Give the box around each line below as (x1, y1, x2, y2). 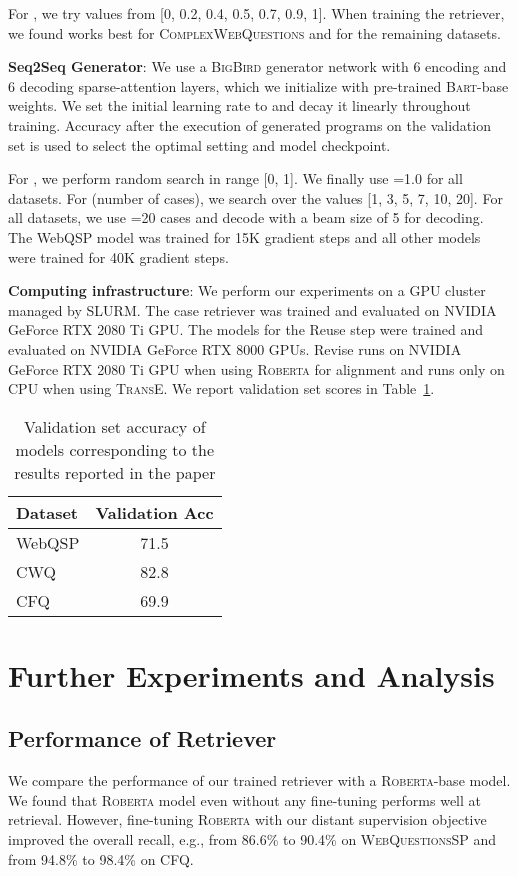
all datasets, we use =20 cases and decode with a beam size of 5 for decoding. (8, 207, 484, 228)
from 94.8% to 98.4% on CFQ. (8, 848, 194, 869)
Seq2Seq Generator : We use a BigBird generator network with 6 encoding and (8, 56, 507, 77)
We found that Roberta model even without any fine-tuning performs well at (8, 789, 481, 810)
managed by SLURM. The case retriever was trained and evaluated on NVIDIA (8, 299, 497, 320)
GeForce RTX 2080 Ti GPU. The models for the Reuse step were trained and (8, 319, 483, 340)
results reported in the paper (14, 460, 216, 484)
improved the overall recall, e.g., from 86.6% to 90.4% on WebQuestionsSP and (8, 829, 497, 850)
